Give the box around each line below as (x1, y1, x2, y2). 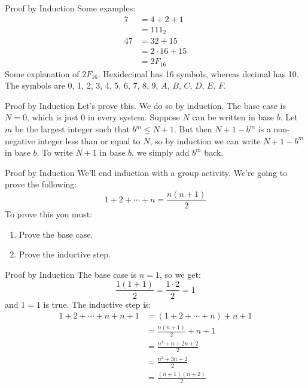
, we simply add (132, 146, 190, 159)
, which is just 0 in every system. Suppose (26, 111, 180, 123)
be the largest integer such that (14, 123, 130, 135)
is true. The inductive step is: (43, 298, 151, 310)
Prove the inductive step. (19, 248, 111, 260)
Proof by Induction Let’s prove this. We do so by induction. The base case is (5, 99, 286, 111)
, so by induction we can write (150, 134, 261, 147)
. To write (36, 146, 73, 159)
